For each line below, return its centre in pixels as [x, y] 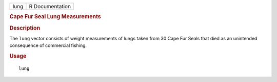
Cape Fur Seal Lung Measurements [55, 17]
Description [25, 28]
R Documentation [50, 6]
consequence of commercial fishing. [48, 45]
